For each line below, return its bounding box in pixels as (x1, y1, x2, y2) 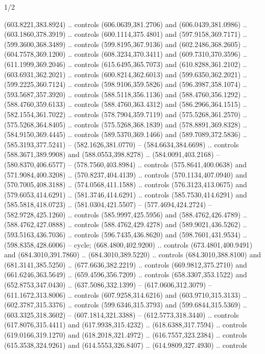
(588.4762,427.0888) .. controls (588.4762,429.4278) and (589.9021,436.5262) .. (4, 219, 247, 230)
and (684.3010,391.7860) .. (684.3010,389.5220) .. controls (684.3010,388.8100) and (4, 249, 261, 260)
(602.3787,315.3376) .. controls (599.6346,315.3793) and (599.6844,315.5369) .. (4, 299, 247, 310)
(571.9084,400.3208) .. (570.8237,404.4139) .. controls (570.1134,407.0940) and (4, 169, 247, 180)
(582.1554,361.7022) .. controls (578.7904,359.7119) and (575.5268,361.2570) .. (4, 108, 247, 119)
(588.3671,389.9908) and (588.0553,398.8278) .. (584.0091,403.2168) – (4, 149, 220, 160)
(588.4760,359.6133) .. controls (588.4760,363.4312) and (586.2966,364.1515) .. (4, 99, 247, 109)
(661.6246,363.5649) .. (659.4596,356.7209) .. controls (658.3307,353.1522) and (4, 269, 247, 280)
